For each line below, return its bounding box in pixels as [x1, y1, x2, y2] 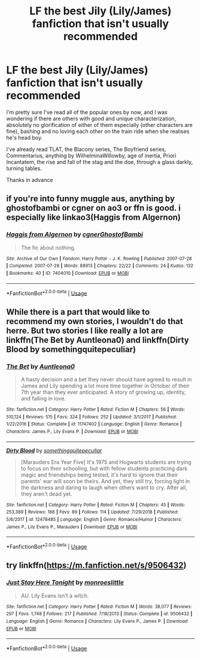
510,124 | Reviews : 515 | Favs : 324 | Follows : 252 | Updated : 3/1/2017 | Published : [6, 414, 178, 420]
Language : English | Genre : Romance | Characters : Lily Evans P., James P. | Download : [6, 618, 189, 624]
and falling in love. [20, 395, 66, 402]
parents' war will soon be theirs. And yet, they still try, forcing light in [20, 477, 190, 484]
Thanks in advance [6, 176, 53, 183]
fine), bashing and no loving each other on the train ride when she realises [6, 128, 190, 135]
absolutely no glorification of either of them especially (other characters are [6, 121, 193, 128]
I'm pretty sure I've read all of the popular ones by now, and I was [6, 108, 167, 116]
